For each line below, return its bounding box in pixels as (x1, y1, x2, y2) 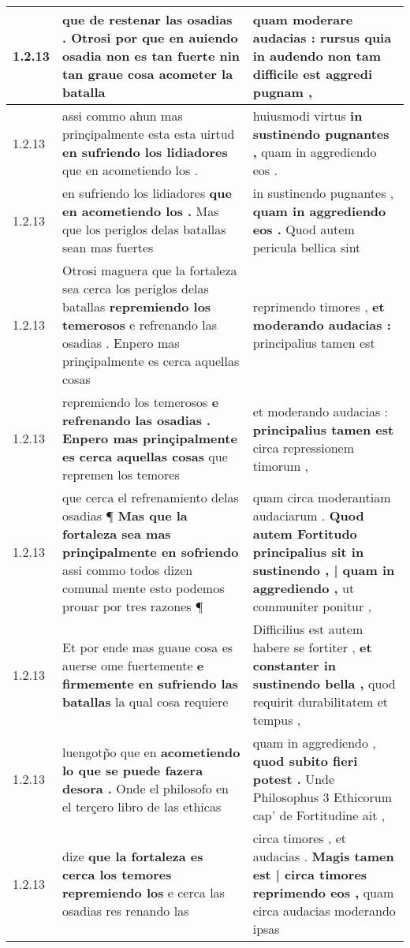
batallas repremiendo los (62, 297, 211, 315)
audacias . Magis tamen (252, 847, 394, 865)
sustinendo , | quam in (252, 561, 395, 579)
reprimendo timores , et (252, 297, 385, 315)
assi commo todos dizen (62, 561, 193, 579)
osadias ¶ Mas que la (62, 506, 188, 524)
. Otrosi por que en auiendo (62, 28, 238, 47)
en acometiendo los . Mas (62, 202, 219, 220)
